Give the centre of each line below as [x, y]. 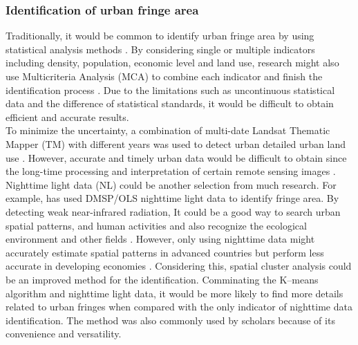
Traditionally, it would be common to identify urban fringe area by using [160, 36]
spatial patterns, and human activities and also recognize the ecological [156, 225]
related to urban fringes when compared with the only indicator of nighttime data [179, 307]
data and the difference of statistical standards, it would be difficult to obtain [170, 103]
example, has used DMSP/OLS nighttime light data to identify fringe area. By [172, 198]
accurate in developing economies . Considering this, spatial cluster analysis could [179, 266]
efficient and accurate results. [67, 116]
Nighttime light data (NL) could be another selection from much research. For [171, 184]
